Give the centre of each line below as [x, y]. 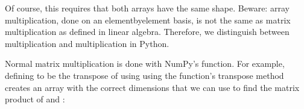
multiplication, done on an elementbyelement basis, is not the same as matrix [148, 20]
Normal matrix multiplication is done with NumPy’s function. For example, [145, 64]
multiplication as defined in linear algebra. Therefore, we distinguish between [147, 32]
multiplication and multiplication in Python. [87, 43]
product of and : [35, 99]
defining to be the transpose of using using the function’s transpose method [144, 75]
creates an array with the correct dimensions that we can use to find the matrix [152, 87]
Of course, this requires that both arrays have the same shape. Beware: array [147, 8]
